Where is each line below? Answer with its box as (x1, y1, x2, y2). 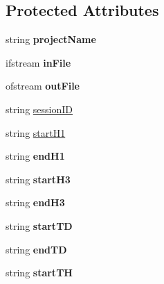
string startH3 (6, 172, 71, 186)
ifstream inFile (6, 55, 71, 69)
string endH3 (6, 195, 65, 210)
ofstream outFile (6, 78, 80, 93)
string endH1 (6, 149, 65, 163)
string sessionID (6, 101, 73, 116)
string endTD (6, 242, 67, 256)
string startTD (6, 218, 73, 233)
